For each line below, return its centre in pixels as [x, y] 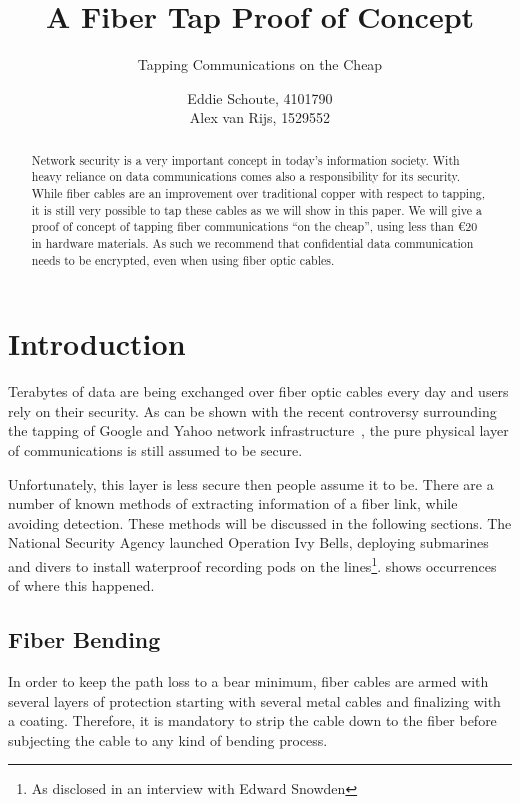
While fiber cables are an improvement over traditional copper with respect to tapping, [258, 193]
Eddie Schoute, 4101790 [260, 97]
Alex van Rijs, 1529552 [260, 117]
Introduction [97, 343]
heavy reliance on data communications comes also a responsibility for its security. [246, 176]
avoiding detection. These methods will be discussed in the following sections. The [260, 522]
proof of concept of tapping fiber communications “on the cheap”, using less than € [248, 226]
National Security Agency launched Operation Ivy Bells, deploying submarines [248, 542]
